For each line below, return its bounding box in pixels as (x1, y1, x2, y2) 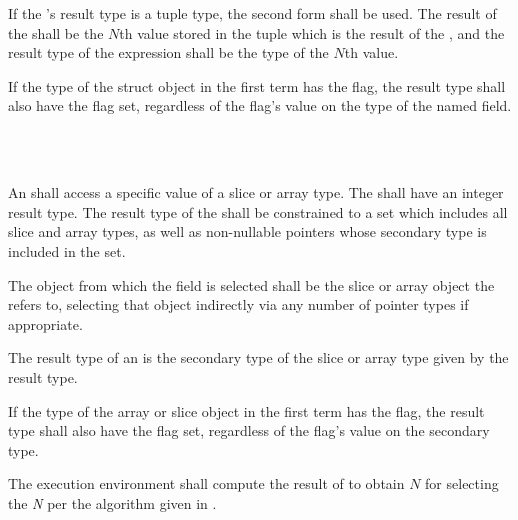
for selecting (425, 473, 499, 494)
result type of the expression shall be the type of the (8, 42, 329, 63)
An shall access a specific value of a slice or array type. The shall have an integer (8, 182, 504, 203)
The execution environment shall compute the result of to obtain (8, 473, 405, 494)
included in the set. (8, 240, 126, 261)
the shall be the (8, 22, 104, 43)
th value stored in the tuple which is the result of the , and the (119, 22, 505, 43)
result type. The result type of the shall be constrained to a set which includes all (8, 201, 508, 222)
